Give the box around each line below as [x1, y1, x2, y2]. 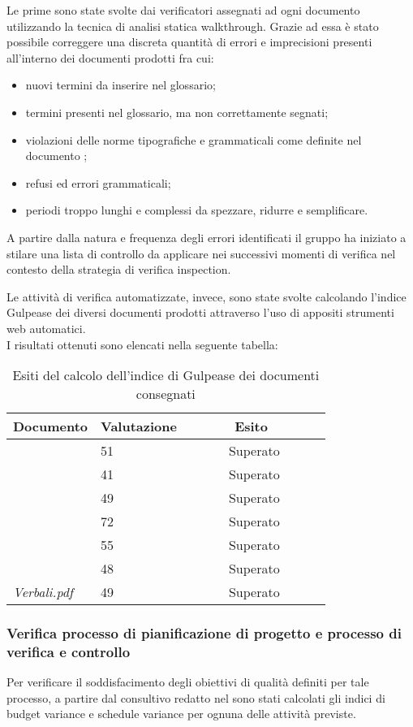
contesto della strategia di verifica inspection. [6, 261, 231, 278]
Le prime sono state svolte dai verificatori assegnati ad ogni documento [6, 2, 360, 18]
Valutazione [101, 417, 177, 436]
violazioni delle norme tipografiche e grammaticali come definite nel [25, 131, 362, 148]
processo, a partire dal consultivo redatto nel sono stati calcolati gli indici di [6, 689, 385, 706]
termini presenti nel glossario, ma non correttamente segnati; [25, 103, 329, 120]
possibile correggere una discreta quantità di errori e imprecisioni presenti [6, 33, 372, 50]
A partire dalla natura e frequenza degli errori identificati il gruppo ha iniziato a [6, 228, 407, 245]
